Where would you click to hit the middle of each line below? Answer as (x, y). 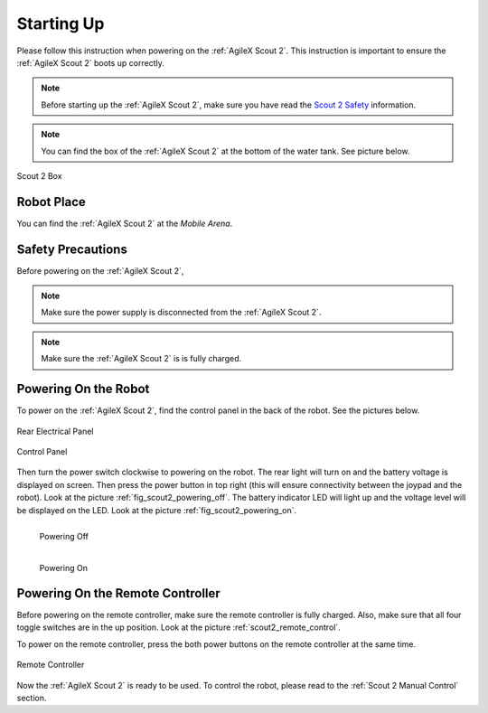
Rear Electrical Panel (55, 431)
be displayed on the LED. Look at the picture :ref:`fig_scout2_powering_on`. (157, 510)
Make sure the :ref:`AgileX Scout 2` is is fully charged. (141, 359)
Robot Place (51, 202)
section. (32, 698)
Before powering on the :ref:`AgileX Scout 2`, (100, 270)
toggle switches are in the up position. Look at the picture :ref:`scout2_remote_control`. (178, 627)
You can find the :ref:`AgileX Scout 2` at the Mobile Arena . (125, 223)
